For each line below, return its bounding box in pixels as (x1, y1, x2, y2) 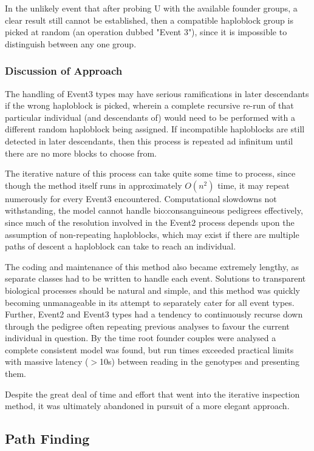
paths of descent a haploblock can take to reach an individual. (5, 240, 236, 253)
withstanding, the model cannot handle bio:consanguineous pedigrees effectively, (5, 204, 303, 217)
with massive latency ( (5, 355, 89, 368)
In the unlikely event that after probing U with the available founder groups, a (5, 2, 298, 14)
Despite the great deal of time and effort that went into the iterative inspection (5, 387, 300, 400)
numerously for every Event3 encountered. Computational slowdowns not (5, 192, 277, 205)
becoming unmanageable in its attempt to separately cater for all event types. (5, 296, 295, 308)
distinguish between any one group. (5, 37, 137, 50)
